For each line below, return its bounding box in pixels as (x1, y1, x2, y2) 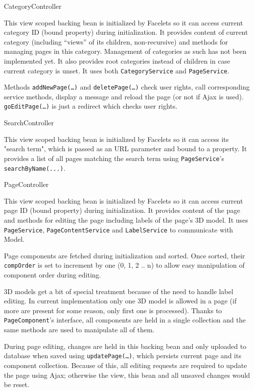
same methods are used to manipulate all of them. (4, 324, 155, 335)
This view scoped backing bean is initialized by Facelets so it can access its (4, 134, 229, 144)
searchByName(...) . (4, 162, 66, 173)
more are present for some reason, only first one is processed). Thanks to (4, 305, 222, 315)
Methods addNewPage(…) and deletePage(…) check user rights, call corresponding (4, 82, 250, 92)
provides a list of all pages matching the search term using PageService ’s (4, 153, 224, 163)
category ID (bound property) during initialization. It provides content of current (4, 27, 248, 37)
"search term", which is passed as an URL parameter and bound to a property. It (4, 143, 247, 154)
